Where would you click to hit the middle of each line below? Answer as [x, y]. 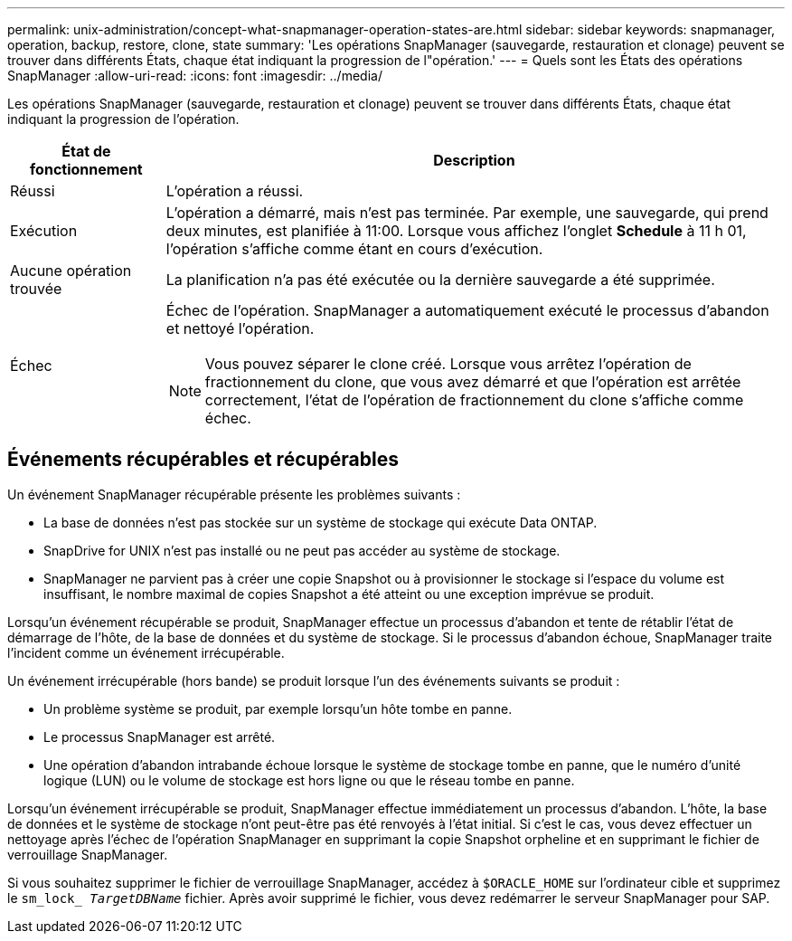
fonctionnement [86, 169]
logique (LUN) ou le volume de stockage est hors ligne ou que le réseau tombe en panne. [309, 780]
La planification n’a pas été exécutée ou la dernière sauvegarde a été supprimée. [440, 280]
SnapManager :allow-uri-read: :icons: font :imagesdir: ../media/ [195, 76]
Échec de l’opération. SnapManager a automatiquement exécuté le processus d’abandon [467, 310]
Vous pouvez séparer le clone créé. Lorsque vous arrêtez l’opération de [448, 364]
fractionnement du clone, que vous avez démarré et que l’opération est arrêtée [473, 382]
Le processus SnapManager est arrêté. [160, 737]
